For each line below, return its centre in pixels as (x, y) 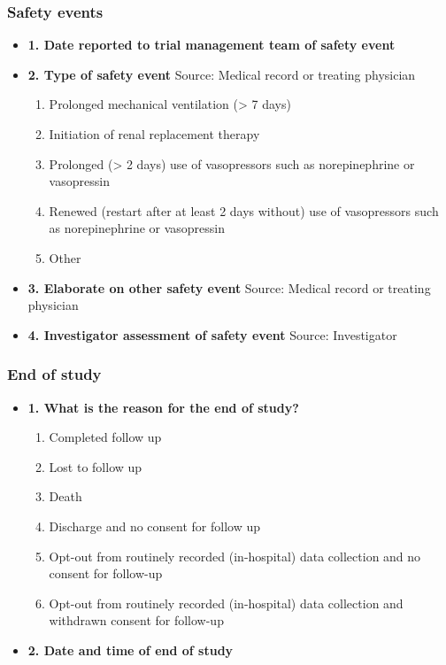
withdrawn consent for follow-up (136, 620)
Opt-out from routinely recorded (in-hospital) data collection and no (235, 556)
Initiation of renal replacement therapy (154, 134)
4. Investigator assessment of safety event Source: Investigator (212, 334)
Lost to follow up (96, 466)
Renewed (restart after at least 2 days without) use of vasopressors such (244, 210)
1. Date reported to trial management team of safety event (211, 45)
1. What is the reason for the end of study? (163, 407)
